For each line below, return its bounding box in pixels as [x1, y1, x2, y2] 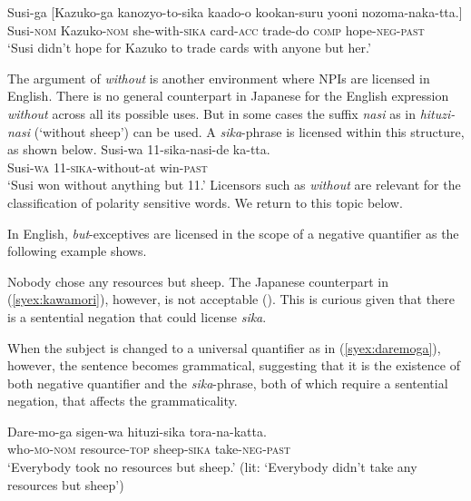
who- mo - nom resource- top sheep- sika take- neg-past [7, 439, 291, 458]
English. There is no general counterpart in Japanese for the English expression [7, 86, 449, 105]
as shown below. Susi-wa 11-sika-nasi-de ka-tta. [7, 140, 270, 159]
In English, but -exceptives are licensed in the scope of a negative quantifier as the [7, 223, 459, 242]
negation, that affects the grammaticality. [7, 391, 238, 410]
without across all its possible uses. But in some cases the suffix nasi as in [7, 103, 417, 123]
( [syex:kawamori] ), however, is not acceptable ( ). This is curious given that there [7, 290, 455, 309]
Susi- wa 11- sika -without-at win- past [7, 157, 208, 176]
